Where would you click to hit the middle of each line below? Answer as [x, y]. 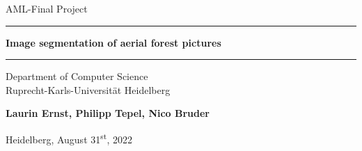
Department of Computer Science [77, 76]
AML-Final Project [47, 8]
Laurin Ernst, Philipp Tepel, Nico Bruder [108, 113]
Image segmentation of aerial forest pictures [113, 42]
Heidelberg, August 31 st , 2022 [69, 138]
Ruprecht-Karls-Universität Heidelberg [88, 89]
